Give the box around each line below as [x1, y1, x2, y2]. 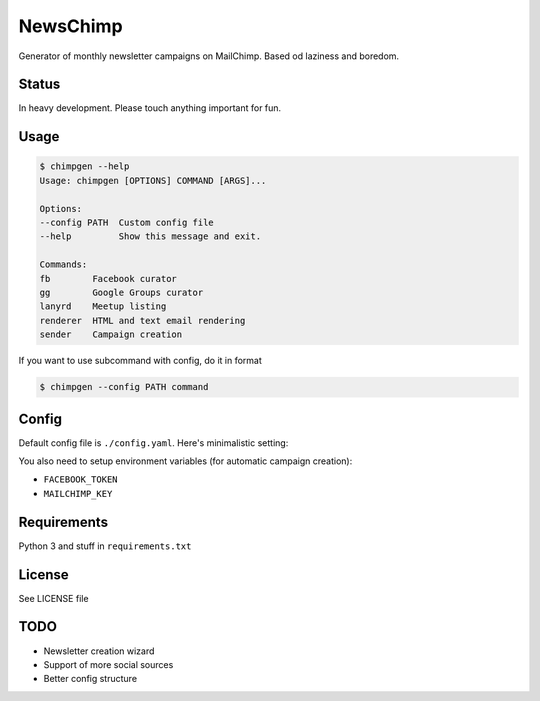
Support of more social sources [43, 658, 174, 670]
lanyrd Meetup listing [39, 301, 167, 312]
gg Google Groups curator [39, 286, 204, 298]
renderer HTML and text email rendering [39, 315, 246, 326]
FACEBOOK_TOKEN [43, 474, 119, 485]
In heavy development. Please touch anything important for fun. [18, 102, 282, 114]
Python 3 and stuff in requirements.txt [18, 540, 192, 552]
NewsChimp [18, 15, 124, 37]
